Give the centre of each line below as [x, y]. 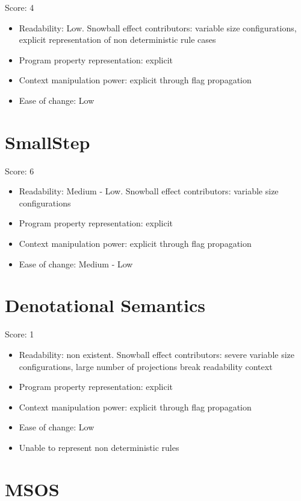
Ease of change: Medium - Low [76, 263]
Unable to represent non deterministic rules [99, 447]
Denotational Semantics [105, 305]
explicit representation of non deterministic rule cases [117, 40]
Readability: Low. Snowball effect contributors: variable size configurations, [158, 27]
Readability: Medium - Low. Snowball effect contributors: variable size [149, 191]
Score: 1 [20, 334]
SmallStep [48, 142]
